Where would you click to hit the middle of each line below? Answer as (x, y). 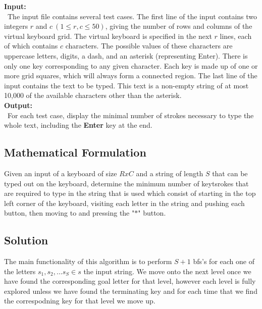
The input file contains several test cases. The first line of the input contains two (132, 16)
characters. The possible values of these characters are (149, 46)
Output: (18, 105)
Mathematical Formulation (75, 152)
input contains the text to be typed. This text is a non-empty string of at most (126, 85)
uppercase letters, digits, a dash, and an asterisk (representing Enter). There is (126, 55)
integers (16, 26)
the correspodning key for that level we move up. (80, 301)
